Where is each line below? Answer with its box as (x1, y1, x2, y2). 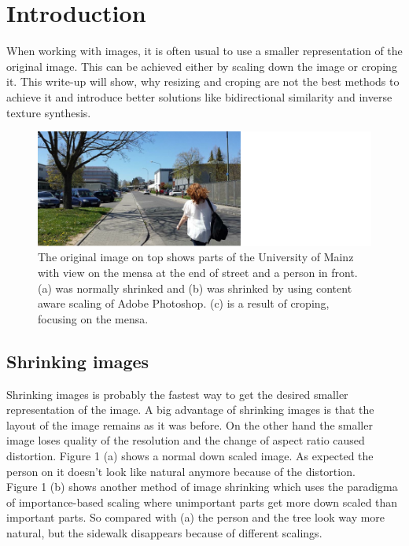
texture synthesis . (6, 104, 91, 120)
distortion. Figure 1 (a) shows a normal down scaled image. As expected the (6, 447, 374, 463)
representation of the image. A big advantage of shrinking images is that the (6, 401, 374, 418)
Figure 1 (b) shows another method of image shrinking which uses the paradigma (6, 478, 398, 495)
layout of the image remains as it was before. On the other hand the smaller (6, 416, 373, 433)
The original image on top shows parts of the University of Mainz (38, 249, 354, 265)
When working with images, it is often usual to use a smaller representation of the (6, 42, 403, 59)
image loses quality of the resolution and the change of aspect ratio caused (6, 432, 365, 448)
